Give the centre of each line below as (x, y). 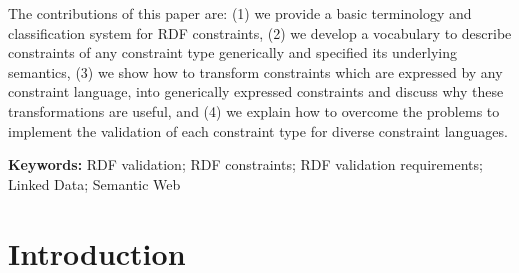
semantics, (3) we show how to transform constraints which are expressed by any (255, 71)
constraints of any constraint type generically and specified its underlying (232, 52)
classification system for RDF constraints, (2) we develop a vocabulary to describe (260, 32)
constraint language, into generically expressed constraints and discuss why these (256, 91)
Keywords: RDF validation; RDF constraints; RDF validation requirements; (245, 164)
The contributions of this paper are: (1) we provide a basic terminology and (240, 13)
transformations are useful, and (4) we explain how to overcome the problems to (254, 110)
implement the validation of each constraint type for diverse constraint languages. (258, 130)
